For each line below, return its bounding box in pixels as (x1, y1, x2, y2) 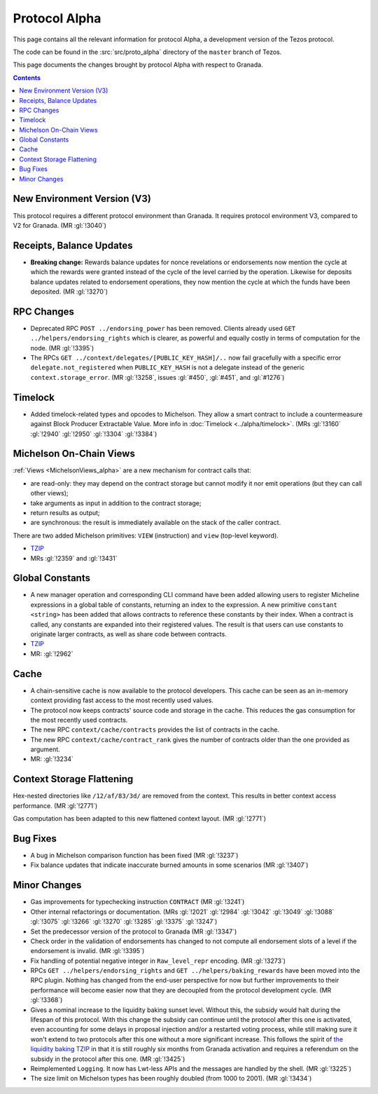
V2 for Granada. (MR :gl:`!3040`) (13, 221, 106, 229)
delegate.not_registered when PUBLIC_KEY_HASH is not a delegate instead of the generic (30, 363, 304, 371)
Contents (13, 74, 41, 82)
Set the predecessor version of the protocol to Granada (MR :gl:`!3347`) (30, 927, 237, 936)
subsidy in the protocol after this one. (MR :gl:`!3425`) (30, 1055, 185, 1063)
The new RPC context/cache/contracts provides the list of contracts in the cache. (30, 725, 280, 734)
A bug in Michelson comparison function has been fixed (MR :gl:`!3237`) (30, 852, 239, 860)
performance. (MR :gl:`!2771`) (13, 801, 98, 809)
